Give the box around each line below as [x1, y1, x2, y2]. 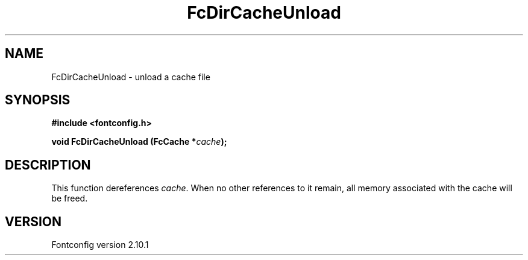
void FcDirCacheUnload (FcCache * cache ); [51, 136, 227, 147]
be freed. [51, 193, 88, 204]
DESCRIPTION [5, 157, 91, 173]
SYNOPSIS [5, 92, 71, 108]
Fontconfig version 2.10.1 [51, 239, 149, 250]
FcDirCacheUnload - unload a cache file [51, 71, 210, 82]
